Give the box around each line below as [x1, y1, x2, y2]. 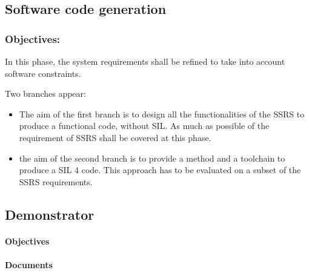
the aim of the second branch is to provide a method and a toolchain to [19, 151, 285, 164]
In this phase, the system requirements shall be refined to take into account [5, 55, 285, 67]
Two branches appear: [5, 87, 86, 100]
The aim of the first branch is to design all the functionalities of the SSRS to [19, 107, 305, 120]
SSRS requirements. [19, 175, 93, 188]
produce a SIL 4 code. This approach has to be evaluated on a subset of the [19, 163, 301, 176]
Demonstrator [5, 205, 95, 223]
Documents [5, 258, 53, 271]
